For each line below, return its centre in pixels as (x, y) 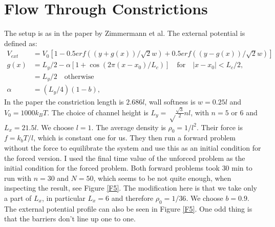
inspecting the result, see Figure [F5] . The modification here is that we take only (131, 188)
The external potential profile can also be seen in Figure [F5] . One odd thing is (128, 208)
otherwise (79, 77)
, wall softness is (170, 102)
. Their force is (219, 127)
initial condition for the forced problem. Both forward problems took (112, 168)
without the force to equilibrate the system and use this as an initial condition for (133, 148)
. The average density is (129, 127)
